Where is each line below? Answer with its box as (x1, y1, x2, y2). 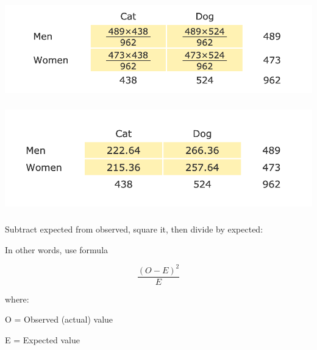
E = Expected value (5, 333, 80, 346)
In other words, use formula (5, 243, 109, 256)
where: (5, 292, 29, 305)
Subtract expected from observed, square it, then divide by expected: (5, 222, 263, 235)
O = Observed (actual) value (5, 313, 113, 326)
